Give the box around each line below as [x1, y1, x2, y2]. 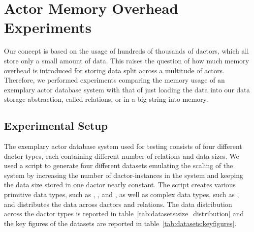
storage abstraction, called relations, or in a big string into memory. [4, 94, 208, 104]
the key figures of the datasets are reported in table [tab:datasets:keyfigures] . [4, 218, 237, 228]
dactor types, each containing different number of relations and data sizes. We [4, 150, 239, 161]
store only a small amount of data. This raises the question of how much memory [4, 55, 249, 65]
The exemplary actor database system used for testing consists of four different [4, 141, 242, 151]
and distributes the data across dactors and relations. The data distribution [4, 199, 232, 209]
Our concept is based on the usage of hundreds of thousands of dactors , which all [4, 46, 249, 56]
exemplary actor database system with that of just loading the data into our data [4, 84, 250, 94]
